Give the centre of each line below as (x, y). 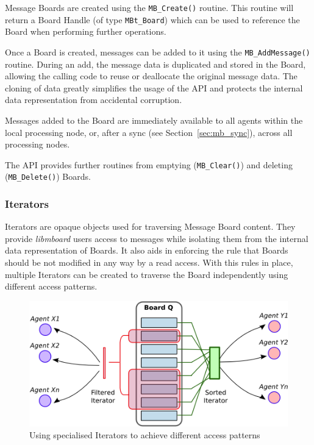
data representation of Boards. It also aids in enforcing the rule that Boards (147, 250)
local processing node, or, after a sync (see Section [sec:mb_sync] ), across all (149, 132)
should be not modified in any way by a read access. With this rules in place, (149, 262)
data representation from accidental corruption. (94, 100)
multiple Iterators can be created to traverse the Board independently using (147, 274)
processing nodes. (37, 144)
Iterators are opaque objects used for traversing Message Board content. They (150, 226)
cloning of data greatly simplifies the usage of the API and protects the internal (154, 87)
